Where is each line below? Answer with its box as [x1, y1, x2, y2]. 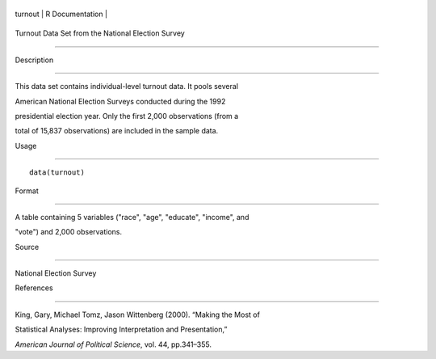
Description [15, 55, 54, 65]
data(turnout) [29, 168, 85, 177]
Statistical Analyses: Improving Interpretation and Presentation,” [15, 324, 228, 335]
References [15, 283, 53, 293]
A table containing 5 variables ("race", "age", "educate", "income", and [15, 212, 249, 222]
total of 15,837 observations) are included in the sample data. [15, 126, 219, 136]
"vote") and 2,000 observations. [15, 227, 123, 237]
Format [15, 186, 40, 196]
